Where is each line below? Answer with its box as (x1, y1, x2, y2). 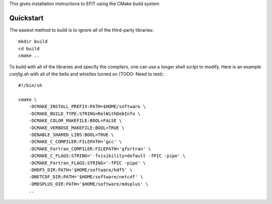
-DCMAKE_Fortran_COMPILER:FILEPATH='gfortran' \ (28, 146, 151, 152)
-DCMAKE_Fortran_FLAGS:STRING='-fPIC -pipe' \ (28, 160, 146, 166)
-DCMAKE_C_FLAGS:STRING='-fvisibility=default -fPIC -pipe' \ (28, 153, 186, 159)
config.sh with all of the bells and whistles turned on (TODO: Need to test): (9, 71, 164, 77)
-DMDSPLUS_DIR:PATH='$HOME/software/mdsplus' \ (28, 181, 149, 187)
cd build (18, 46, 40, 51)
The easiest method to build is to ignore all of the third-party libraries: (9, 27, 154, 33)
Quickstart (9, 14, 44, 22)
